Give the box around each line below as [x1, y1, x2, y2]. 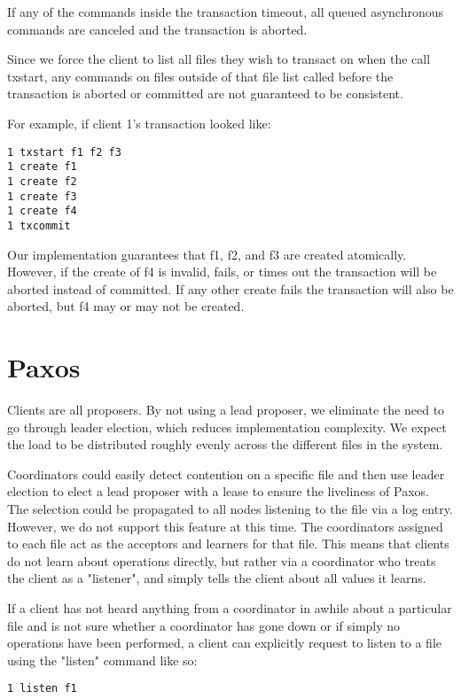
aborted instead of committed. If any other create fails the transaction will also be [7, 279, 454, 298]
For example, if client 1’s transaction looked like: [7, 113, 271, 132]
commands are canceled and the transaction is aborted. [7, 19, 308, 38]
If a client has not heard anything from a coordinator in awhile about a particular [7, 598, 452, 617]
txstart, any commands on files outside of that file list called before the [7, 66, 394, 85]
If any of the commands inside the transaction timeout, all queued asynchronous [7, 3, 444, 20]
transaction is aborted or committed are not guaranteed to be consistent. [7, 84, 403, 103]
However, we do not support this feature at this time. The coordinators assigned [7, 516, 443, 535]
